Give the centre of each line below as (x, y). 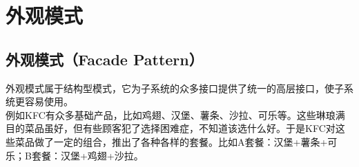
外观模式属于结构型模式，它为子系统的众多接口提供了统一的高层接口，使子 (175, 88)
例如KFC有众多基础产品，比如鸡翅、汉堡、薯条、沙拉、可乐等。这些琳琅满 (175, 114)
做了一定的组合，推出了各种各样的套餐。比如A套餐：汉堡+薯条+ (181, 141)
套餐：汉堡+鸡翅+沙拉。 (87, 155)
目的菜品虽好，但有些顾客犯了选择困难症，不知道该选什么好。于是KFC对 (171, 128)
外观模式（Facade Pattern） (105, 59)
